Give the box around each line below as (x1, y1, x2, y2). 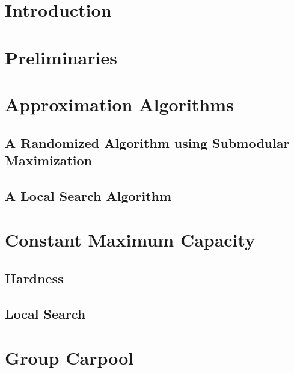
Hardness (5, 268, 64, 287)
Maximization (5, 150, 92, 169)
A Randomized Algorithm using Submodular (5, 133, 290, 152)
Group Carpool (5, 345, 134, 370)
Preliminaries (5, 45, 117, 69)
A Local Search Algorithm (5, 186, 172, 205)
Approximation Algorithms (5, 91, 234, 116)
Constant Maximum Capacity (5, 227, 256, 252)
